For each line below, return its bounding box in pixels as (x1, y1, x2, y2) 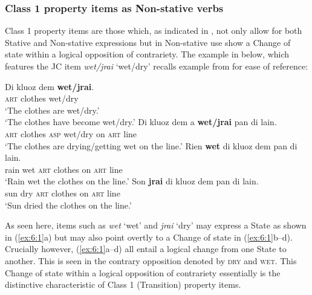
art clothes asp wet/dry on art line (5, 127, 137, 140)
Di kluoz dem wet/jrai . (5, 80, 94, 92)
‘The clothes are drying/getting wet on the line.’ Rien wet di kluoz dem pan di (5, 139, 297, 152)
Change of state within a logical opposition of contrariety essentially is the (5, 266, 281, 279)
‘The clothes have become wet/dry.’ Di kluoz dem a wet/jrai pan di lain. (5, 115, 277, 128)
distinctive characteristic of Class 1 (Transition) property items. (5, 278, 241, 291)
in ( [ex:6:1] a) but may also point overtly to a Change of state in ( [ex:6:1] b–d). (5, 230, 293, 243)
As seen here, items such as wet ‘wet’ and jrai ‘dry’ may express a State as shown (5, 219, 307, 232)
